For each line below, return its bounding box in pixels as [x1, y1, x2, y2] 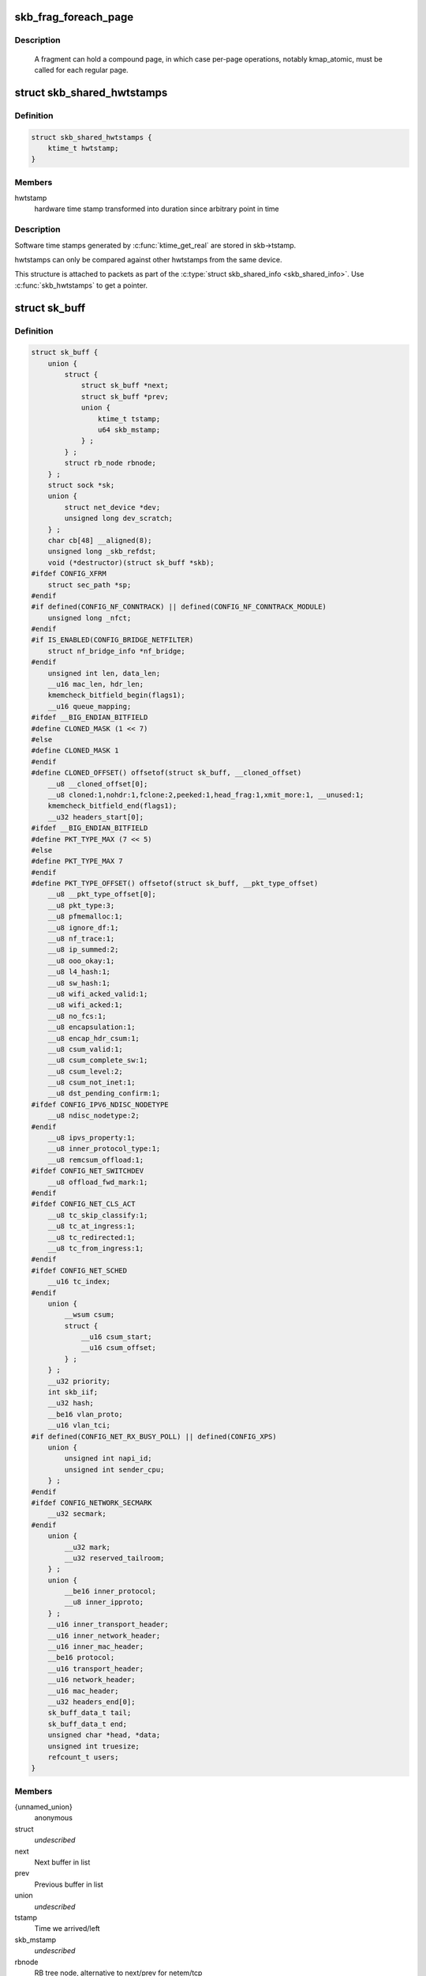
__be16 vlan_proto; [47, 1409, 124, 1419]
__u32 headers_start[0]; [47, 813, 144, 821]
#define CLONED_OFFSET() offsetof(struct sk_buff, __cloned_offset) [31, 768, 302, 778]
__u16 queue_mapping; [47, 702, 132, 711]
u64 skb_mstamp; [97, 425, 161, 435]
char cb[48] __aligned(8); [47, 536, 153, 545]
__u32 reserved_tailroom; [64, 1553, 165, 1563]
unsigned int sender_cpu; [64, 1465, 165, 1474]
